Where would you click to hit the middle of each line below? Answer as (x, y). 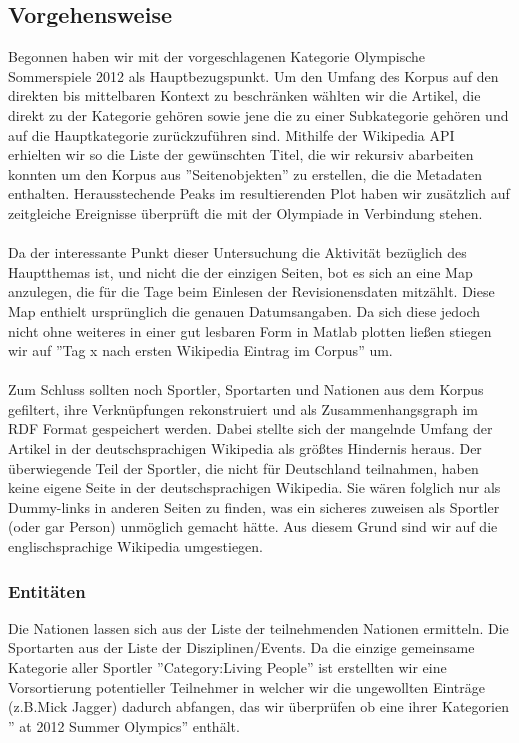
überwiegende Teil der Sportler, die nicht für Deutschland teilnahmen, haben (243, 467)
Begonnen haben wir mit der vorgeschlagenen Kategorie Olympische (216, 56)
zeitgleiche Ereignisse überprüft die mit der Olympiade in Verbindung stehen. (245, 212)
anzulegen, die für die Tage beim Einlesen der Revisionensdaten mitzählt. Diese (251, 291)
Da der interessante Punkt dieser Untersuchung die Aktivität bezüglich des (237, 252)
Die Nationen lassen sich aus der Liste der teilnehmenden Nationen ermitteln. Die (258, 627)
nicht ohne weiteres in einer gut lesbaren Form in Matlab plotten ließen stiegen (250, 330)
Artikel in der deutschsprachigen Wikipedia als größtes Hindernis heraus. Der (245, 448)
